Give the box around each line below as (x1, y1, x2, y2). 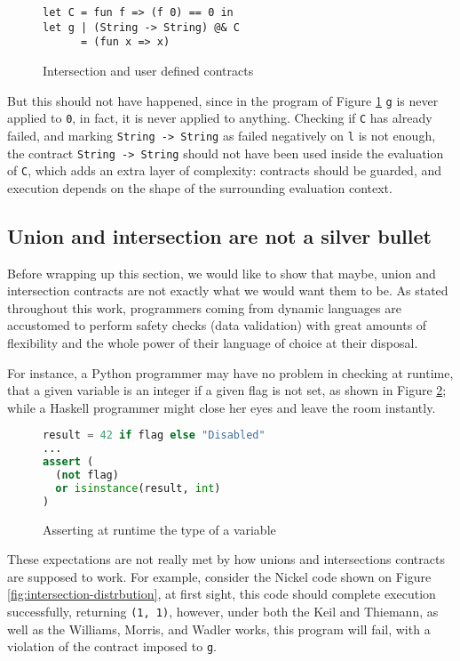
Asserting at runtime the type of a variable (43, 520, 276, 538)
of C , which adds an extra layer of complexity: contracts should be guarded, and (7, 161, 442, 180)
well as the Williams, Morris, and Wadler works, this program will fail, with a (7, 619, 431, 638)
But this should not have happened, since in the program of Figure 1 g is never (7, 91, 439, 109)
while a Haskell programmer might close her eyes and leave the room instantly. (7, 398, 436, 416)
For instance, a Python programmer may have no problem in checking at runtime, (7, 363, 454, 382)
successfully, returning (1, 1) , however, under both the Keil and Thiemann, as (7, 602, 439, 621)
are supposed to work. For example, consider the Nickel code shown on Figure (7, 567, 432, 585)
